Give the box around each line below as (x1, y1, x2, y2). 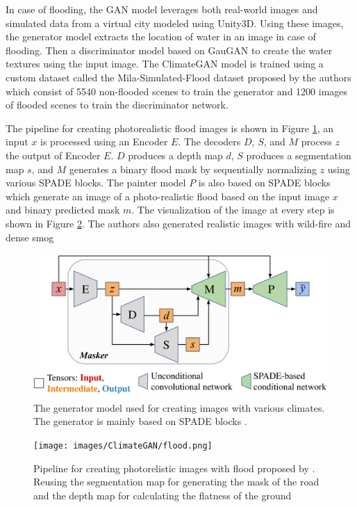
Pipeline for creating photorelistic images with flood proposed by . (33, 460, 315, 475)
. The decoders (178, 134, 241, 149)
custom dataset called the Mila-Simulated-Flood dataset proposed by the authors (6, 70, 351, 84)
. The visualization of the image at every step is (131, 202, 335, 217)
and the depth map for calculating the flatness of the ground (33, 488, 292, 502)
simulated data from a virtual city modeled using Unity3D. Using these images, (6, 15, 344, 30)
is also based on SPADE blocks (198, 175, 331, 190)
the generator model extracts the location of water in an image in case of (6, 29, 316, 44)
